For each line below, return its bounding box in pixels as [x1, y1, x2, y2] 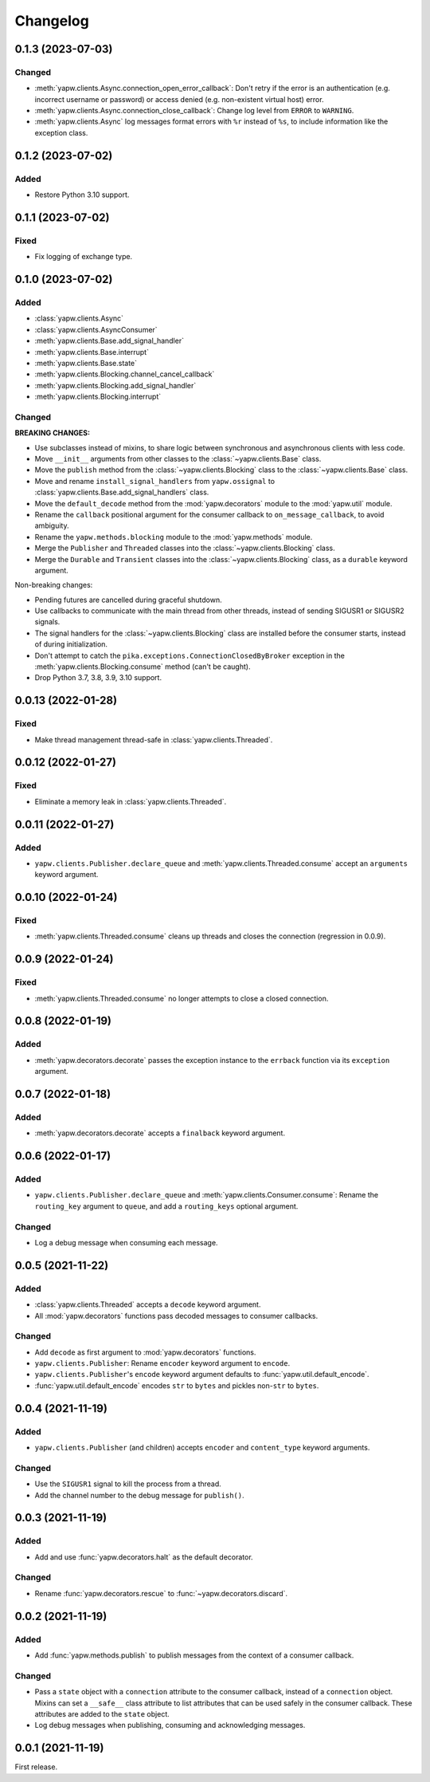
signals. [34, 617, 61, 627]
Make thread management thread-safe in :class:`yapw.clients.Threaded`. [34, 734, 273, 745]
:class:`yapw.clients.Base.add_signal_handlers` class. [34, 487, 209, 498]
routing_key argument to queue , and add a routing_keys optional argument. [34, 1201, 299, 1211]
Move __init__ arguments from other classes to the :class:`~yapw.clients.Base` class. [34, 454, 322, 463]
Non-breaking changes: [14, 580, 93, 590]
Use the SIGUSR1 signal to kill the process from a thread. [34, 1479, 222, 1489]
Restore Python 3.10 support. [34, 190, 130, 199]
